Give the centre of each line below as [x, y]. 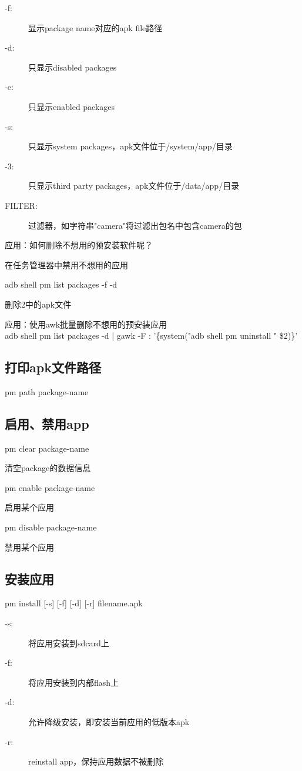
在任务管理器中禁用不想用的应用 [66, 264]
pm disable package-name [51, 527]
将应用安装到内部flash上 [74, 682]
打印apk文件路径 [53, 367]
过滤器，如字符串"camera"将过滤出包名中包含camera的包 [135, 225]
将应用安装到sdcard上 [69, 642]
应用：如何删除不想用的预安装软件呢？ [79, 245]
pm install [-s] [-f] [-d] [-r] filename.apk [74, 603]
